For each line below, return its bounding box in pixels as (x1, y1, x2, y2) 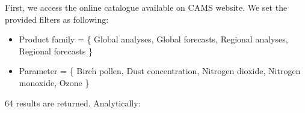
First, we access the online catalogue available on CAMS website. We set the (5, 1, 288, 13)
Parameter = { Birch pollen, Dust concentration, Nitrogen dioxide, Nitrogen (19, 65, 301, 77)
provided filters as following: (5, 13, 109, 25)
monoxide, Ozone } (19, 76, 90, 88)
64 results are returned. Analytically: (5, 96, 141, 109)
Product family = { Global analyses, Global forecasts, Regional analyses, (19, 33, 288, 45)
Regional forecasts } (19, 44, 93, 57)
